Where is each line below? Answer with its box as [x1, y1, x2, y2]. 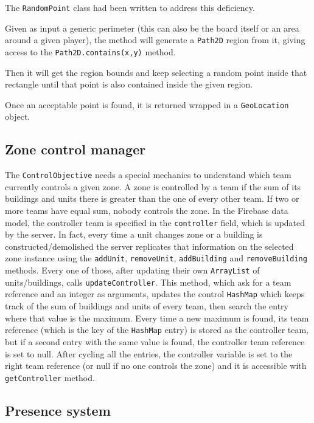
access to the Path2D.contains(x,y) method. [5, 45, 176, 58]
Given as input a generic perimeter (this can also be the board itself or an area [5, 21, 299, 34]
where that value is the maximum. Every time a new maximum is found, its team [5, 311, 309, 324]
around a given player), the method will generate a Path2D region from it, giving [5, 33, 305, 46]
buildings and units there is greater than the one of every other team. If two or [5, 192, 299, 205]
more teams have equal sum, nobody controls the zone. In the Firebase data [5, 204, 288, 217]
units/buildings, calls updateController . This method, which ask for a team [5, 275, 291, 288]
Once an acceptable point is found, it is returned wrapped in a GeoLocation [5, 98, 289, 111]
